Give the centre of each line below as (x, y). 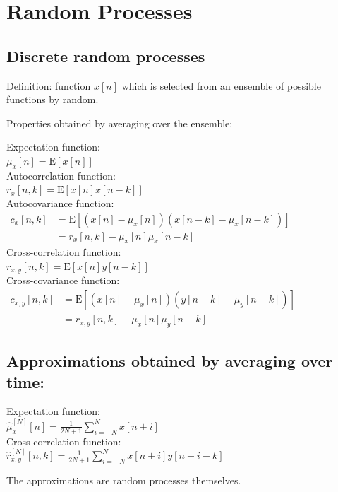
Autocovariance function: (60, 203)
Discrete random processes (106, 55)
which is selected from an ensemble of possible (221, 85)
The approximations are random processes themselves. (124, 480)
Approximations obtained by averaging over (170, 361)
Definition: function (49, 85)
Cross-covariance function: (63, 280)
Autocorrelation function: (61, 175)
